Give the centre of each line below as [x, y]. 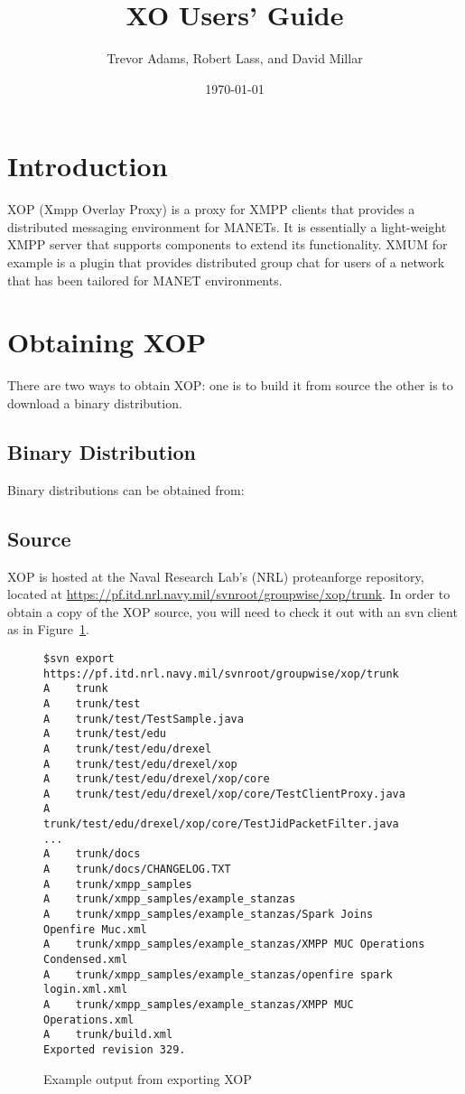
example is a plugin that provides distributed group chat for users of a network [226, 262]
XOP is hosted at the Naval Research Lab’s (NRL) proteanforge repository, [216, 576]
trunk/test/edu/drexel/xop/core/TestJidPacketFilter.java [221, 824]
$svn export [79, 658]
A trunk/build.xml [108, 1035]
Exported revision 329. [115, 1049]
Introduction [88, 166]
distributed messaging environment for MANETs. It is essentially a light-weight [227, 226]
